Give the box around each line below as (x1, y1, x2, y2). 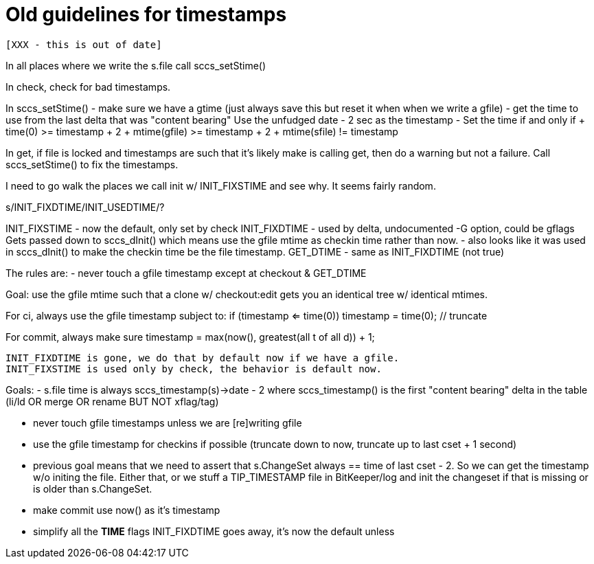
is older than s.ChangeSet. (33, 482, 152, 495)
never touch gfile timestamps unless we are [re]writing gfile (33, 416, 302, 429)
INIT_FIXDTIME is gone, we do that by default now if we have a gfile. (5, 352, 400, 363)
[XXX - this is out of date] (5, 38, 162, 50)
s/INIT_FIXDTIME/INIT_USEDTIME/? (5, 201, 165, 213)
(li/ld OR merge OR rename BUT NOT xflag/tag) (5, 395, 219, 407)
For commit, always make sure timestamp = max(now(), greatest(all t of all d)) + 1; (5, 330, 375, 343)
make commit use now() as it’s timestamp (33, 504, 220, 516)
